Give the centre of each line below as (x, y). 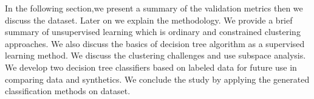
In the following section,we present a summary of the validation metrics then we (154, 8)
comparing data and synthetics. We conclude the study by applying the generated (157, 79)
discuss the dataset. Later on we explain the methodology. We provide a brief (149, 20)
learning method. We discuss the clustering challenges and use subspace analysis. (155, 55)
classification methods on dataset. (68, 91)
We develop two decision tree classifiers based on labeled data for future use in (151, 67)
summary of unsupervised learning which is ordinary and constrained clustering (153, 32)
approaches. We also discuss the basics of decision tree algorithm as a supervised (155, 43)
